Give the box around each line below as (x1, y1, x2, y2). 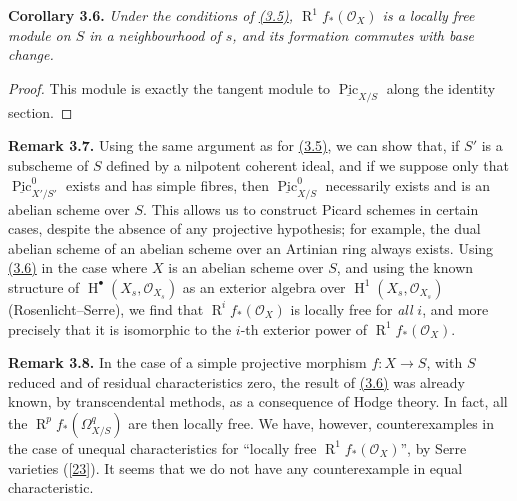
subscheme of (8, 154, 89, 175)
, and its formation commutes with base (232, 24, 475, 45)
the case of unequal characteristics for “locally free (8, 437, 317, 458)
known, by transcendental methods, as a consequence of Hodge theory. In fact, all (8, 391, 508, 412)
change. (8, 44, 54, 65)
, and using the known (336, 257, 474, 278)
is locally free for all (290, 298, 413, 319)
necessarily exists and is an (325, 174, 491, 195)
